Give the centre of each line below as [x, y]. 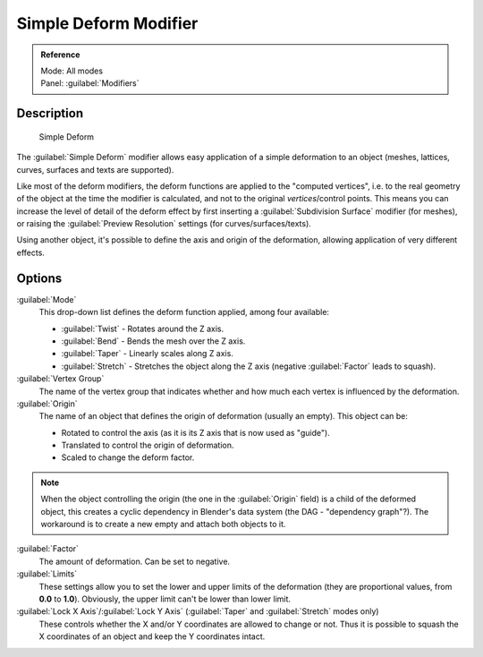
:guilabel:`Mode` [47, 299]
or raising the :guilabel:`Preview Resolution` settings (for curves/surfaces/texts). [164, 224]
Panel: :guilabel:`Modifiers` [90, 83]
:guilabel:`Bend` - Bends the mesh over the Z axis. [153, 341]
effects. [30, 252]
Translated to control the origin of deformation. [148, 445]
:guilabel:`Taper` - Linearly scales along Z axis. [148, 354]
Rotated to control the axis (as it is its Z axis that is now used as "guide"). [195, 432]
